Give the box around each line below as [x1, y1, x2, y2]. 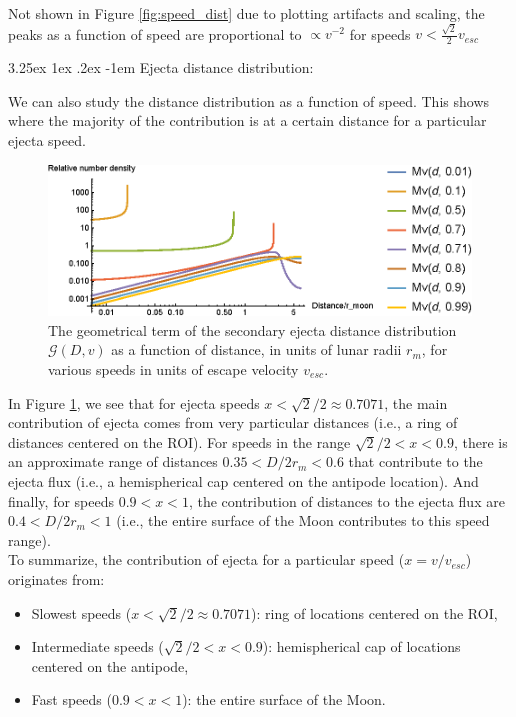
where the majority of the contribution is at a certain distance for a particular [8, 110, 487, 131]
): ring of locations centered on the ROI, [251, 602, 498, 623]
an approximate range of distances [8, 451, 218, 472]
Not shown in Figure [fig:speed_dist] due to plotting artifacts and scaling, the [8, 3, 485, 23]
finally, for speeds [8, 490, 114, 511]
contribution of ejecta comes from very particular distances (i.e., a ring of [8, 412, 458, 433]
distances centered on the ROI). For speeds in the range [8, 431, 351, 452]
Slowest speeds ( [31, 602, 132, 623]
